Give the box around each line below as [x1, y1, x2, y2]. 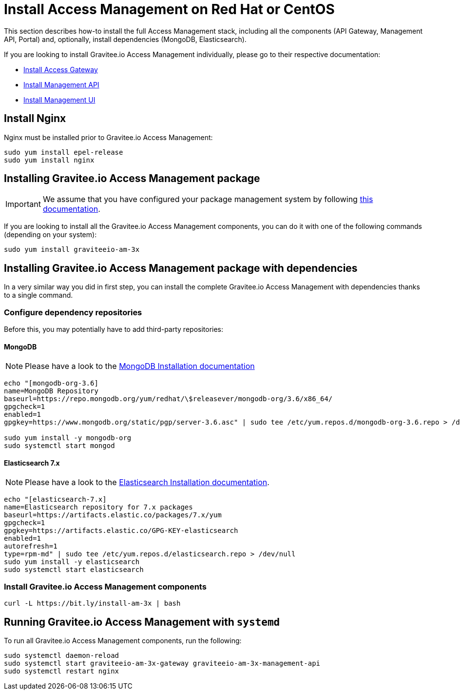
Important [5, 199, 41, 209]
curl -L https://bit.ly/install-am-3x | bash [4, 599, 181, 608]
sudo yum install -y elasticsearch [4, 558, 140, 566]
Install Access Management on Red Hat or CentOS [4, 1, 335, 18]
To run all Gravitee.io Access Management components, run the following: [4, 636, 242, 645]
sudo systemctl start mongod [4, 442, 115, 450]
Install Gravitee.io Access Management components [4, 581, 207, 592]
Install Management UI [23, 95, 96, 104]
